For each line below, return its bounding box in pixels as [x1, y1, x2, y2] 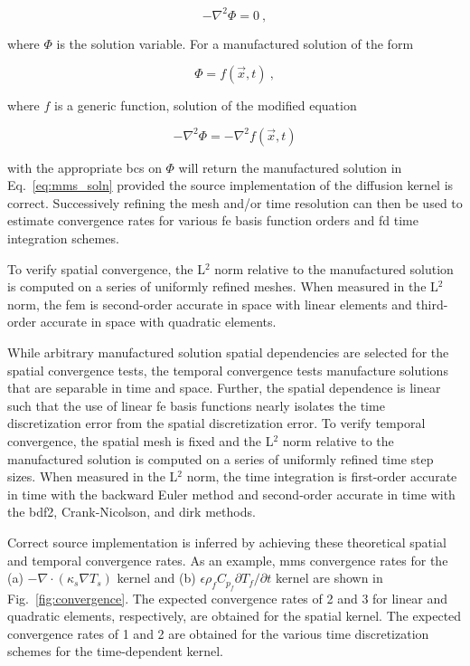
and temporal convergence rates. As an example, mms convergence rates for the [7, 550, 448, 569]
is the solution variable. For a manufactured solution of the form [56, 33, 414, 52]
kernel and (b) [117, 568, 196, 587]
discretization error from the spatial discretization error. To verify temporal [7, 414, 426, 433]
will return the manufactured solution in [178, 157, 402, 176]
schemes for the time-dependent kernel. [7, 642, 223, 661]
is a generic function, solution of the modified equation [54, 96, 357, 115]
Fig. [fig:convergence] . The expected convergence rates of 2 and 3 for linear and [7, 588, 447, 607]
